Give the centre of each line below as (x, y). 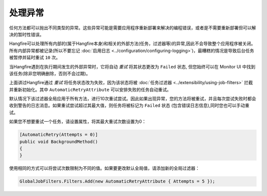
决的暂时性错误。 (26, 34)
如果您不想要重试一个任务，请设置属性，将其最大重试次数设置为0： (78, 122)
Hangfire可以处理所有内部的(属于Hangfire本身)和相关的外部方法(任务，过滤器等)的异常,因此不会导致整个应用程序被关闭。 (132, 44)
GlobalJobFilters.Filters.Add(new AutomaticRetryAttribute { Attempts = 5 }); (117, 181)
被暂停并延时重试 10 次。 (35, 57)
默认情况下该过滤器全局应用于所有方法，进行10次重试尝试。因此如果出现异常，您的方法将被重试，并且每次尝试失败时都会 (133, 98)
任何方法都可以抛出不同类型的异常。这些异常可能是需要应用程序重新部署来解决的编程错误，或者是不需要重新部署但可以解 (133, 28)
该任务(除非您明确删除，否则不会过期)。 (50, 73)
